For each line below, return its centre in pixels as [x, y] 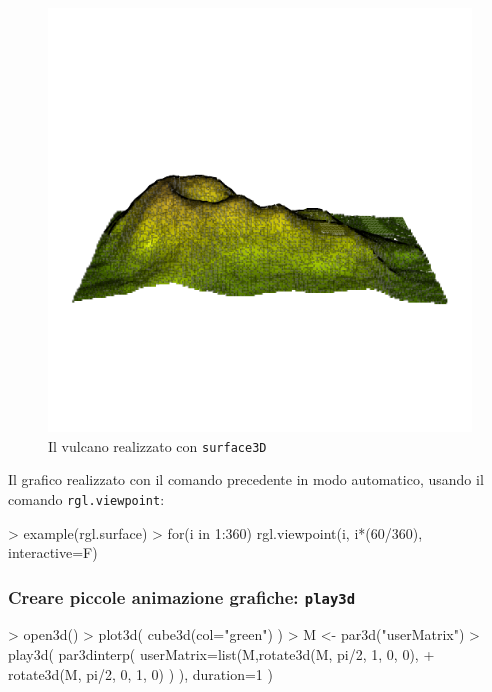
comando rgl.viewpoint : [86, 498]
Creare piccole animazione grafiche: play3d [182, 596]
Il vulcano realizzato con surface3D [157, 445]
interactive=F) [53, 552]
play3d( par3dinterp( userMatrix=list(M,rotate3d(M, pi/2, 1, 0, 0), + [221, 654]
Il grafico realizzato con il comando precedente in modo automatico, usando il [246, 479]
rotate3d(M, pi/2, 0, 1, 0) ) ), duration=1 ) [140, 673]
